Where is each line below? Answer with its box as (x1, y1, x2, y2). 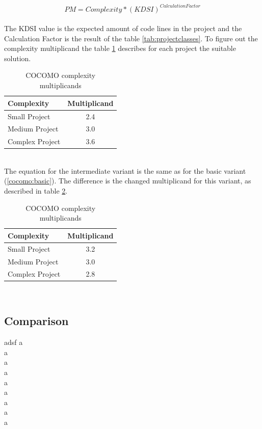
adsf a (4, 337, 23, 347)
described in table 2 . (4, 185, 68, 196)
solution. (4, 52, 31, 63)
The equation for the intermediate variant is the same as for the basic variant (4, 165, 246, 176)
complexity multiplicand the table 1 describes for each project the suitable (4, 43, 236, 53)
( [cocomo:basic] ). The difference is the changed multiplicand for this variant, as (4, 175, 251, 186)
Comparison (4, 313, 69, 329)
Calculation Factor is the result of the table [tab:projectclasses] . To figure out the (4, 33, 258, 43)
